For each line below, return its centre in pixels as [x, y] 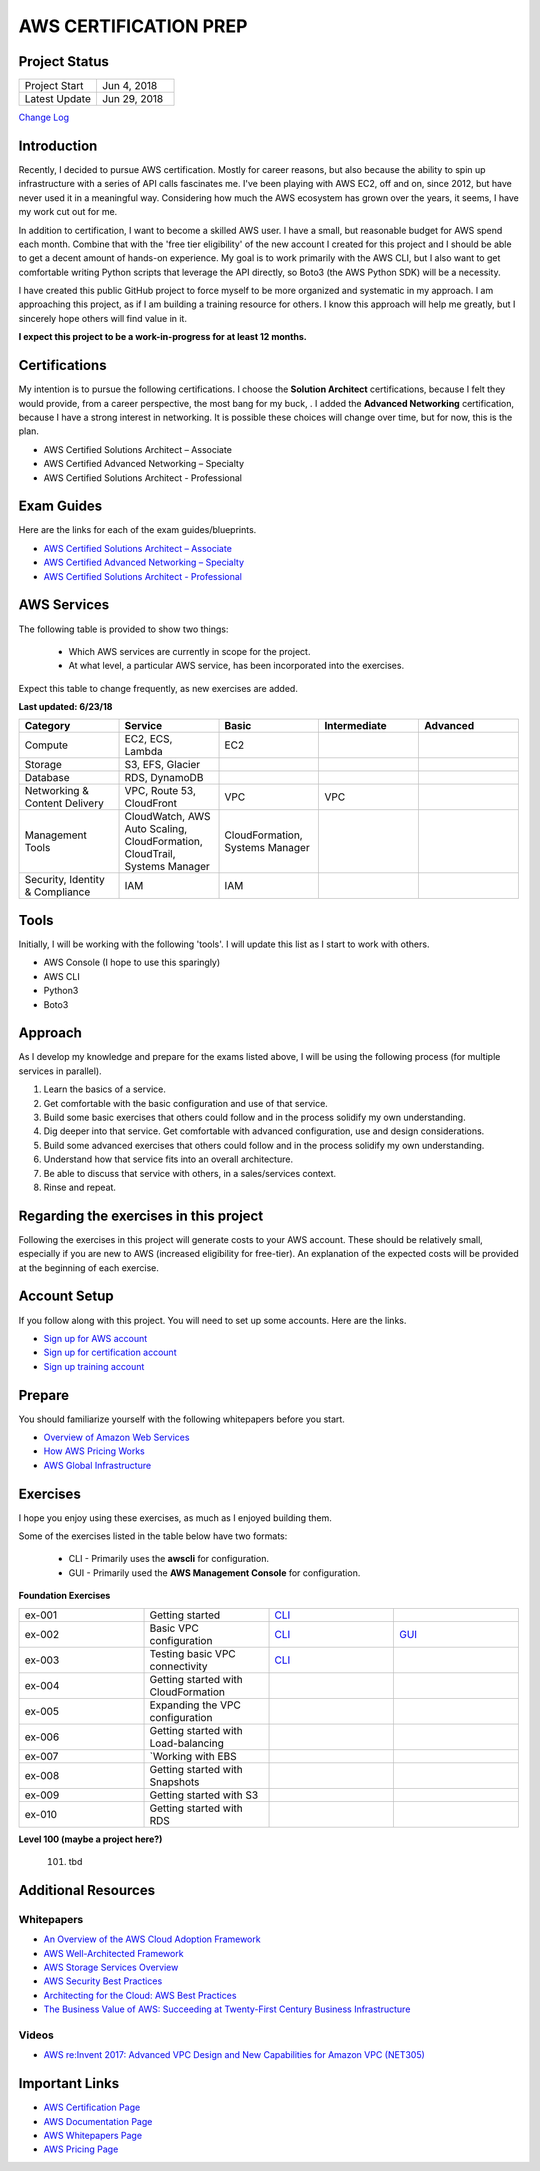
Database [47, 778]
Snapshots [174, 1782]
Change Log [44, 117]
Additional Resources [86, 1890]
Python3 [61, 991]
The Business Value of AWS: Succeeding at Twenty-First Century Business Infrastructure [227, 2009]
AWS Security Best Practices [103, 1981]
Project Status [64, 61]
